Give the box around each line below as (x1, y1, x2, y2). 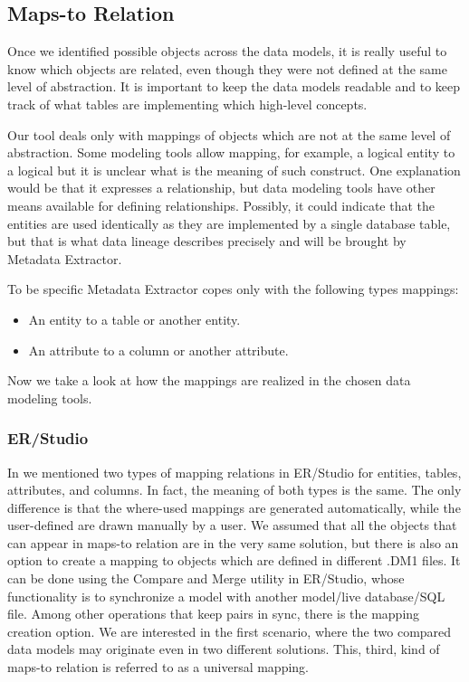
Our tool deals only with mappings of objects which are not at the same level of (7, 125, 451, 144)
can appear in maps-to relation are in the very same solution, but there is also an (7, 533, 459, 552)
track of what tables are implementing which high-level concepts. (7, 94, 368, 113)
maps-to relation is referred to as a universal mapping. (7, 658, 310, 677)
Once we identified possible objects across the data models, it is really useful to (7, 42, 447, 61)
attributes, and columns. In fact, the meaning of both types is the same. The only (7, 480, 462, 499)
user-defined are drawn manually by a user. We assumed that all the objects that (7, 516, 457, 535)
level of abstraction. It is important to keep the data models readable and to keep (7, 77, 461, 96)
